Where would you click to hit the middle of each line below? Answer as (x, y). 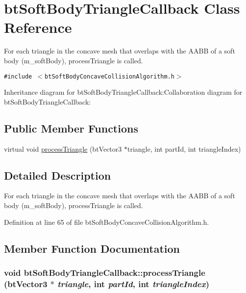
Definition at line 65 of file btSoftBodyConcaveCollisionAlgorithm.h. (107, 222)
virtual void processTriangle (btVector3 (63, 148)
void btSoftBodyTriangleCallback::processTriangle (105, 272)
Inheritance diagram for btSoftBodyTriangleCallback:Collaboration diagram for (123, 92)
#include (18, 76)
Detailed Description (58, 175)
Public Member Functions (71, 128)
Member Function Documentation (92, 248)
